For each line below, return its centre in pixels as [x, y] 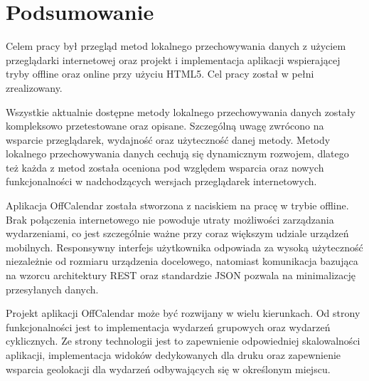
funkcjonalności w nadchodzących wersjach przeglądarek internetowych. [161, 181]
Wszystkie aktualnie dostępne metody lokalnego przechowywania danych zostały [181, 111]
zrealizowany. [34, 87]
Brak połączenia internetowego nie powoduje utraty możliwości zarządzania [170, 219]
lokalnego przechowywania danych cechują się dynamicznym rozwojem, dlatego [177, 153]
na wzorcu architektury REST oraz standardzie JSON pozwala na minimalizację [181, 275]
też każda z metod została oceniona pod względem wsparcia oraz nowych [165, 167]
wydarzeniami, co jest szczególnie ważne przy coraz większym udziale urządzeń [177, 233]
